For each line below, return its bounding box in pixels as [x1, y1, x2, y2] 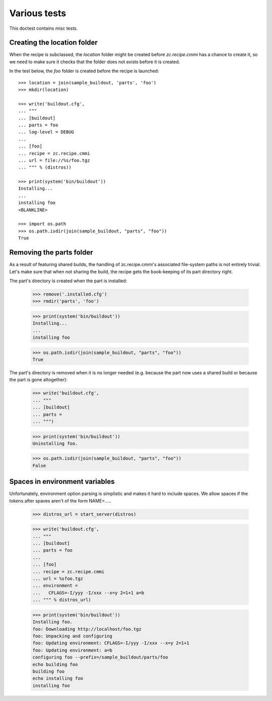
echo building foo [32, 662, 78, 667]
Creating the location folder [9, 38, 98, 47]
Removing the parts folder [9, 248, 93, 257]
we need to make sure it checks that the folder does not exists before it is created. [9, 59, 180, 65]
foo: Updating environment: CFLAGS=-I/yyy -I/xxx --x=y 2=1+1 [32, 640, 189, 646]
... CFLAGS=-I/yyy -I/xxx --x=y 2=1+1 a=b [32, 590, 145, 595]
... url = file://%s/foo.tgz [18, 157, 90, 163]
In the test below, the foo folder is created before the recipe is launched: [9, 68, 159, 74]
